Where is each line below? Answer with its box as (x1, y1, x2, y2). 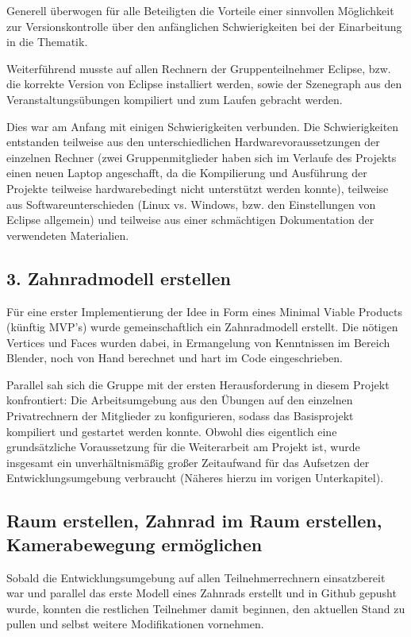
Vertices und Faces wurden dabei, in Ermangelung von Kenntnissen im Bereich (6, 334, 390, 350)
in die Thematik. (6, 33, 88, 50)
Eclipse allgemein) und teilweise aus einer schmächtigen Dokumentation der (6, 211, 375, 228)
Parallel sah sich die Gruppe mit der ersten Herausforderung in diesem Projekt (6, 376, 390, 392)
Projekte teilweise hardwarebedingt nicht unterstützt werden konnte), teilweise (6, 180, 389, 196)
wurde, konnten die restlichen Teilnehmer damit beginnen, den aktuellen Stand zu (6, 600, 405, 616)
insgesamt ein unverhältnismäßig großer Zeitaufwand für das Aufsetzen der (6, 454, 370, 470)
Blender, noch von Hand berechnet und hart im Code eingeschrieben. (6, 349, 343, 366)
